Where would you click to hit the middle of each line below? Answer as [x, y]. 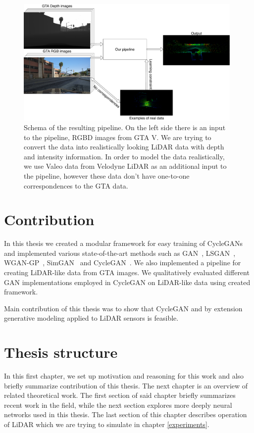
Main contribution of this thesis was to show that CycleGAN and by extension [123, 308]
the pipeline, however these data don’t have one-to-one [107, 175]
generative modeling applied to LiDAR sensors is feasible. [91, 318]
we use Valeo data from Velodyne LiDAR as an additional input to [125, 166]
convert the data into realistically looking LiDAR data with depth [124, 147]
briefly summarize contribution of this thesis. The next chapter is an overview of [126, 385]
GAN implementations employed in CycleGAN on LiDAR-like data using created [127, 282]
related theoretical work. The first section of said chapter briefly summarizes [120, 395]
